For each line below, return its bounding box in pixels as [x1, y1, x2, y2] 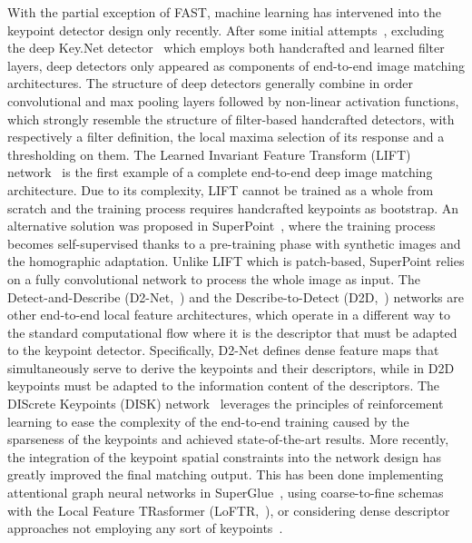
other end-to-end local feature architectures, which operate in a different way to [7, 305, 450, 324]
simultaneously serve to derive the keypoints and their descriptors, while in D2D [7, 358, 455, 377]
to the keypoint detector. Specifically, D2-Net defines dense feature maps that [7, 341, 439, 360]
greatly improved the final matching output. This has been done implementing [7, 465, 444, 484]
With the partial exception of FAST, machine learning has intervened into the [7, 3, 441, 21]
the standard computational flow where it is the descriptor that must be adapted [7, 322, 457, 341]
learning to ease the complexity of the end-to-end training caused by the [7, 411, 409, 430]
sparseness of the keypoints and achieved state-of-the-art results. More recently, [7, 429, 449, 449]
